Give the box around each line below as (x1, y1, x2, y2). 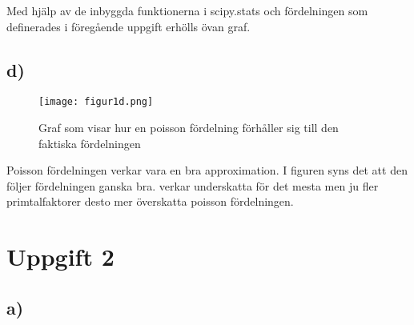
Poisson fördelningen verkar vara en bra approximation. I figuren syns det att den (6, 162, 408, 179)
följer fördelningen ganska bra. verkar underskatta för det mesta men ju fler (6, 177, 379, 194)
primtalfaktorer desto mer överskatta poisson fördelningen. (6, 193, 294, 210)
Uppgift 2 (6, 240, 115, 273)
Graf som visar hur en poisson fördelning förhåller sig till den (38, 119, 339, 136)
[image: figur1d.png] (38, 96, 154, 108)
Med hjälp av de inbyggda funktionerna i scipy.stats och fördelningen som (6, 2, 368, 18)
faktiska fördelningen (38, 134, 141, 151)
